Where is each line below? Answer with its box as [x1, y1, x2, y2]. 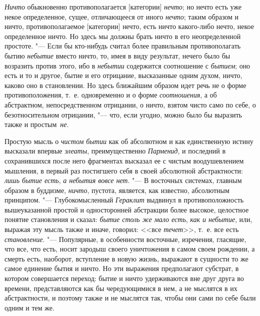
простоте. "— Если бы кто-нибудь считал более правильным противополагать [4, 40, 241, 51]
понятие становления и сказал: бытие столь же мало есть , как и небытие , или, [4, 214, 252, 224]
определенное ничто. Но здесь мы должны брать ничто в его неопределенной [4, 30, 241, 41]
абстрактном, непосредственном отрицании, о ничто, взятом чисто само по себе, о [4, 99, 256, 109]
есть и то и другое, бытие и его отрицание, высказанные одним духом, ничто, [4, 70, 242, 80]
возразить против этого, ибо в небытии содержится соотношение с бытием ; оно [4, 60, 250, 70]
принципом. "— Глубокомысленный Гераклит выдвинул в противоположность [4, 194, 244, 205]
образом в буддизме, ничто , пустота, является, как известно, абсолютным [4, 184, 229, 195]
